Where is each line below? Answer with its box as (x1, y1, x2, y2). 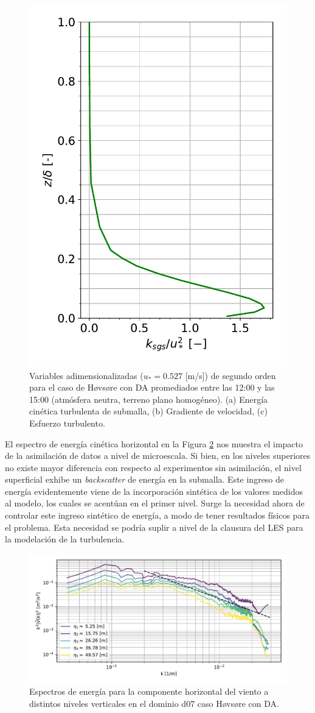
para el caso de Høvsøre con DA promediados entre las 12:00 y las (29, 381, 275, 394)
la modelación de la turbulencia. (5, 533, 125, 545)
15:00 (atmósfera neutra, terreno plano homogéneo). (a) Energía (29, 392, 268, 405)
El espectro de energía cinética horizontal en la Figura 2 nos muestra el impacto (5, 437, 303, 450)
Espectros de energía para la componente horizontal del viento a (29, 685, 269, 698)
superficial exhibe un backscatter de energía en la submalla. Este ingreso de (5, 473, 285, 486)
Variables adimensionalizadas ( (29, 369, 144, 381)
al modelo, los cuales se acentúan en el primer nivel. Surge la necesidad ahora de (5, 497, 305, 509)
